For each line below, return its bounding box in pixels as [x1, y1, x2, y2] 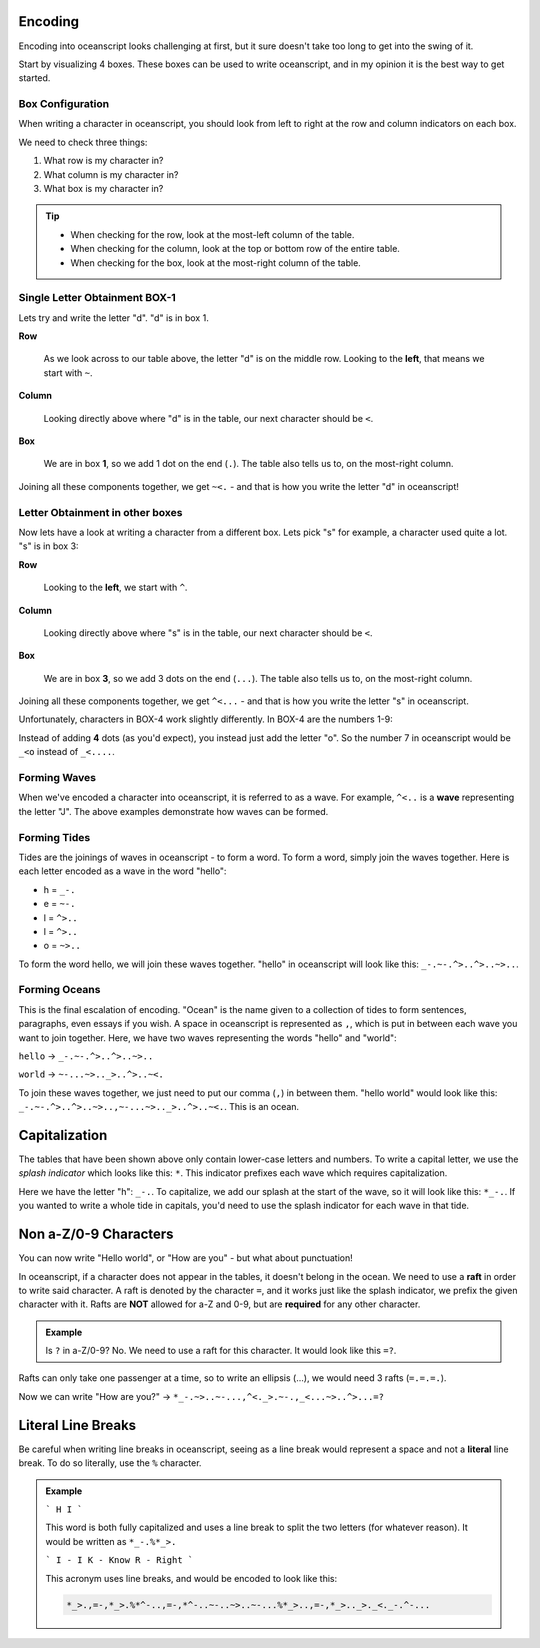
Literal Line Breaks [18, 1416, 137, 1434]
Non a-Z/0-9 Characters [18, 1226, 174, 1243]
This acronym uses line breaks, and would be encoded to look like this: [45, 1572, 338, 1584]
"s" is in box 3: [18, 540, 79, 552]
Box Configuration [18, 97, 110, 111]
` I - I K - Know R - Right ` [45, 1555, 194, 1566]
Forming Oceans [18, 983, 101, 997]
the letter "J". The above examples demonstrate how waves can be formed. [18, 805, 329, 817]
